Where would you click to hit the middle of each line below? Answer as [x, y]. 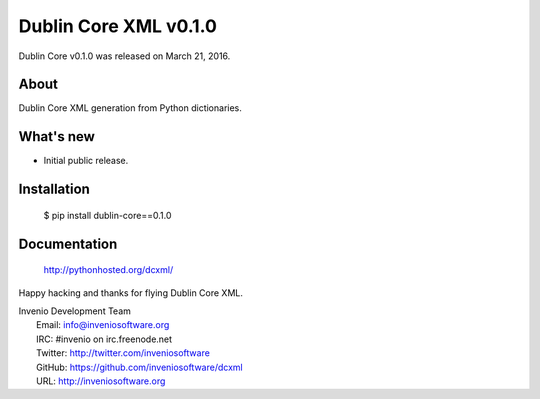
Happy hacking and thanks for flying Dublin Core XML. [131, 292]
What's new [56, 136]
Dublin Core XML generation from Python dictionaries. [130, 108]
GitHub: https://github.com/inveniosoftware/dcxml [140, 367]
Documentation [68, 243]
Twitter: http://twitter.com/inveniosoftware [123, 353]
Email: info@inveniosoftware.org [103, 325]
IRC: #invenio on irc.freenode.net [104, 339]
